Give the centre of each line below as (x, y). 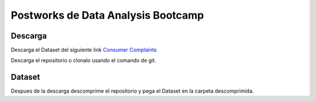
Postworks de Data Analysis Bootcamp (107, 15)
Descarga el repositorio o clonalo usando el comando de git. (83, 61)
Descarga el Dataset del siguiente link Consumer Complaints (84, 50)
